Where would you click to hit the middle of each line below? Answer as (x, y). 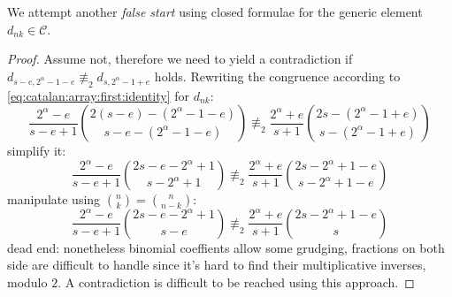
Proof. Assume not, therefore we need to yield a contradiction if (180, 59)
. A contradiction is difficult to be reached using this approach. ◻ (236, 282)
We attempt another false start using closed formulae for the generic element (215, 11)
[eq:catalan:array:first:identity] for (99, 95)
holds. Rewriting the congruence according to (277, 76)
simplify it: (37, 151)
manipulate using (54, 198)
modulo (27, 282)
